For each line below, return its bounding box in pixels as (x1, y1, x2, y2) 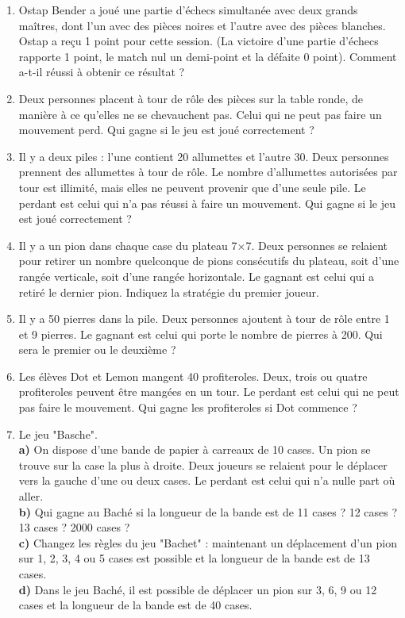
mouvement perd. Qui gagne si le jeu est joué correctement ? (18, 121, 314, 138)
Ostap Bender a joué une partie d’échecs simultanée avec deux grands (18, 2, 358, 17)
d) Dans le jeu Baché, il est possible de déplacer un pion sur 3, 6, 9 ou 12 (18, 581, 377, 597)
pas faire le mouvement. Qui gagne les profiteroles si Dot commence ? (18, 399, 357, 416)
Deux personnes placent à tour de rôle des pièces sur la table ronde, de (18, 90, 363, 106)
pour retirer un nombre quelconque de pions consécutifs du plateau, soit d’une (18, 252, 399, 269)
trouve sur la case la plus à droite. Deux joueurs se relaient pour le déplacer (18, 456, 388, 473)
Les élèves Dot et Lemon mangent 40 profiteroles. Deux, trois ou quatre (18, 367, 368, 384)
